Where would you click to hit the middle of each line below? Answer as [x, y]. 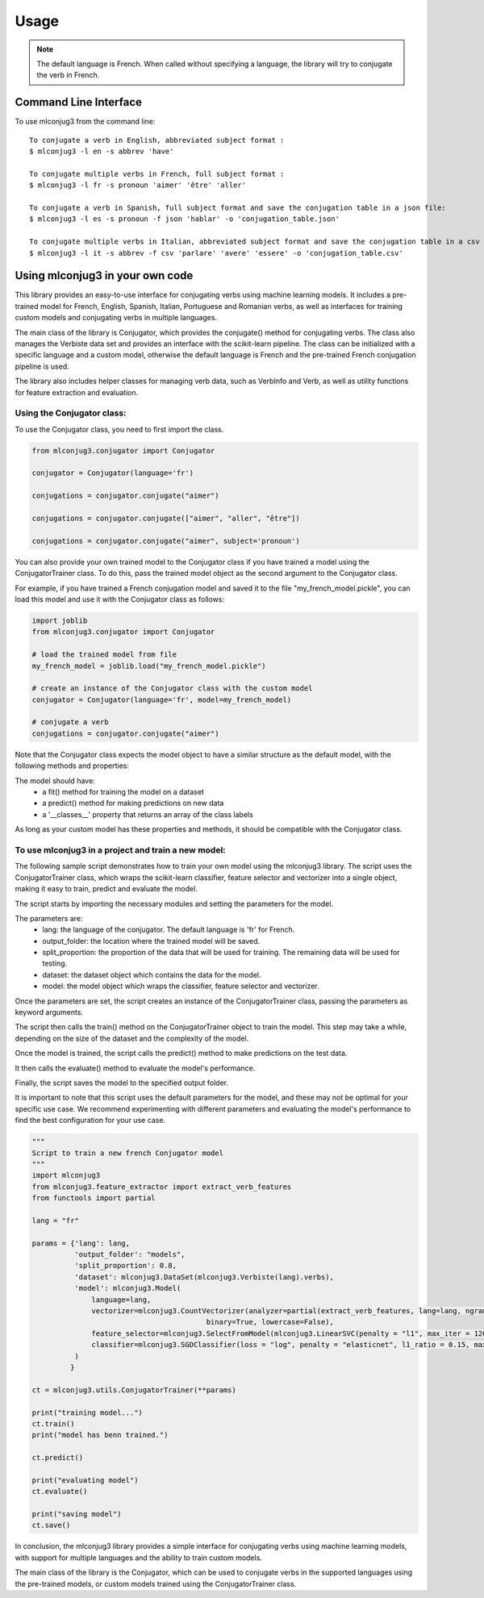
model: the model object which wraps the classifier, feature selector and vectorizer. [181, 986]
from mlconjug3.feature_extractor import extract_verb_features [162, 1187]
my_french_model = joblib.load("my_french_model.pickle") [149, 666]
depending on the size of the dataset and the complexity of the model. [132, 1038]
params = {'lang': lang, [81, 1243]
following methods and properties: [72, 766]
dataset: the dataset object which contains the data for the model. [152, 974]
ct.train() [53, 1423]
